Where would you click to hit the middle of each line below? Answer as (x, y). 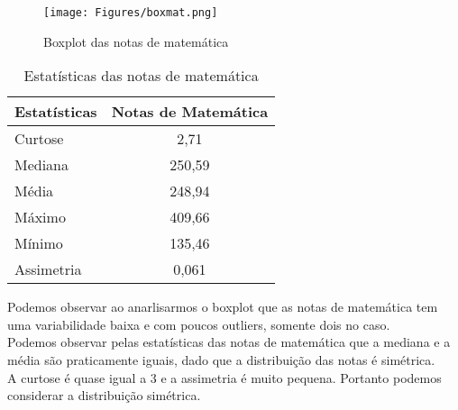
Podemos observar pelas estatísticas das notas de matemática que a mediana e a (229, 342)
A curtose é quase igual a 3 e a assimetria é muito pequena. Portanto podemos (224, 377)
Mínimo (39, 243)
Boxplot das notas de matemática (136, 41)
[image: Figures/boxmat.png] (131, 13)
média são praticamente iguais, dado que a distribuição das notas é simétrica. (221, 360)
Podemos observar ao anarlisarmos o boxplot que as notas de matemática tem (223, 307)
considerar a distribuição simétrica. (104, 395)
